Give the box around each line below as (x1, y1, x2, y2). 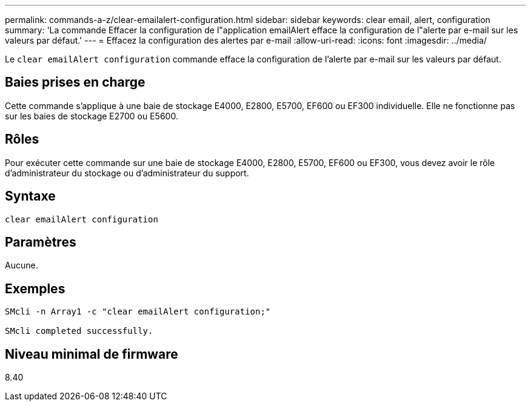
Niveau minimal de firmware (5, 346, 178, 362)
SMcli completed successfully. (5, 326, 153, 336)
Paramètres (5, 234, 76, 250)
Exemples (5, 281, 65, 296)
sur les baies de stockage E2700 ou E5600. (5, 110, 178, 121)
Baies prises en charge (5, 75, 145, 90)
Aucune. (5, 260, 38, 271)
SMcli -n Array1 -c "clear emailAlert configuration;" (5, 307, 271, 317)
